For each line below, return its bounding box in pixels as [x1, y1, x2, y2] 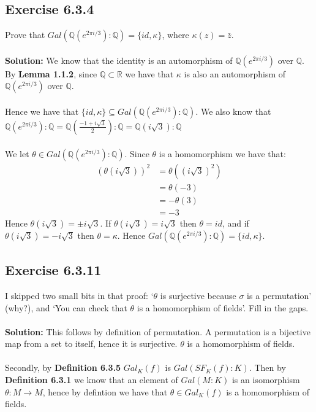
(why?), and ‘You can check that [5, 301, 127, 314]
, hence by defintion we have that [42, 385, 168, 398]
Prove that [5, 28, 45, 41]
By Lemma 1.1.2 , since [5, 67, 97, 80]
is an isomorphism [231, 373, 300, 386]
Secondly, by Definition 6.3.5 [5, 361, 121, 374]
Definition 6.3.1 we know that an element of [5, 373, 178, 386]
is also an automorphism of [184, 67, 286, 80]
